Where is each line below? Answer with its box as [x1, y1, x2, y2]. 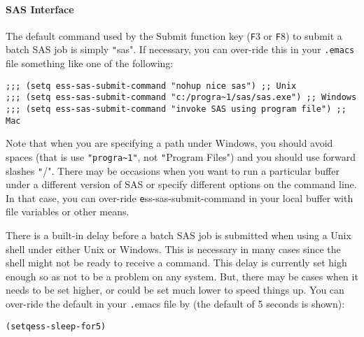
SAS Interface [6, 1, 74, 16]
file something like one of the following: [6, 56, 174, 71]
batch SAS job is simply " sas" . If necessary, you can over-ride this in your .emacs [6, 42, 355, 57]
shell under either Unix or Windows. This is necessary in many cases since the [6, 241, 341, 256]
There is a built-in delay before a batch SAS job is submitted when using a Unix [6, 228, 351, 243]
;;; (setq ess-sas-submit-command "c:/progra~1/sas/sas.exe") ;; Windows [6, 92, 357, 103]
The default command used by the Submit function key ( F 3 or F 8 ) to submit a [6, 28, 342, 43]
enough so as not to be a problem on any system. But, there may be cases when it [6, 268, 358, 283]
